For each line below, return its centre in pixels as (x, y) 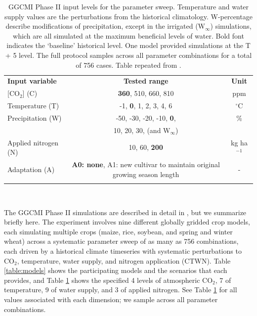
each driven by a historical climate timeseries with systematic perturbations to (123, 250)
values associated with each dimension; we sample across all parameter (111, 299)
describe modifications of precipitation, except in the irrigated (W (106, 26)
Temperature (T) (33, 106)
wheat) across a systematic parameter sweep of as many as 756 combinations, (121, 241)
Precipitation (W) (35, 117)
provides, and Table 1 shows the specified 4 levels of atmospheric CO (108, 280)
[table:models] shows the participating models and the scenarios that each (116, 270)
